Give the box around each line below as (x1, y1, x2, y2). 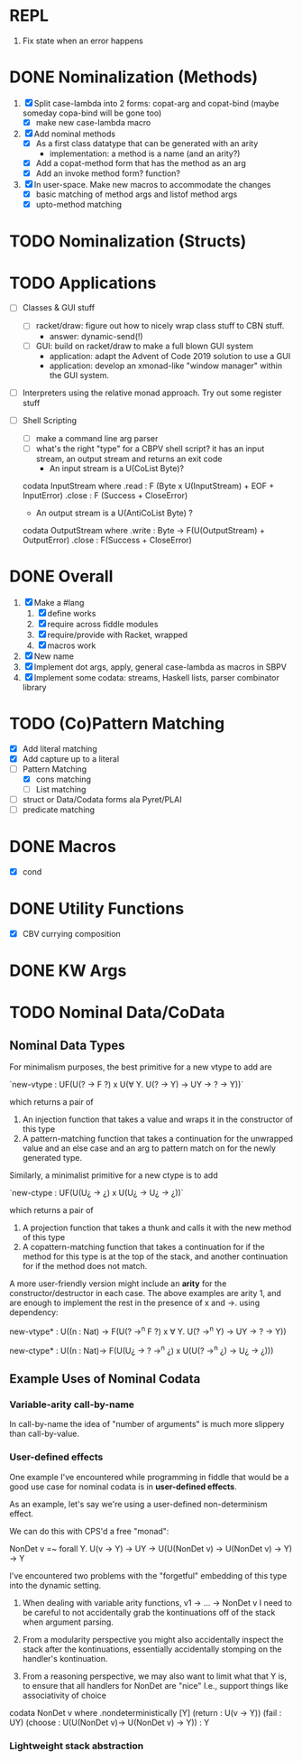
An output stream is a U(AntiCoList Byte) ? (35, 507, 194, 518)
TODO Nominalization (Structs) (9, 231, 247, 252)
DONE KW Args (9, 960, 127, 981)
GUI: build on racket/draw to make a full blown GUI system (35, 340, 254, 351)
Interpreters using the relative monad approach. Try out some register (22, 387, 282, 398)
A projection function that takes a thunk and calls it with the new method (22, 1222, 292, 1233)
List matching (35, 783, 87, 794)
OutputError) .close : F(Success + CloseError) (22, 534, 192, 545)
